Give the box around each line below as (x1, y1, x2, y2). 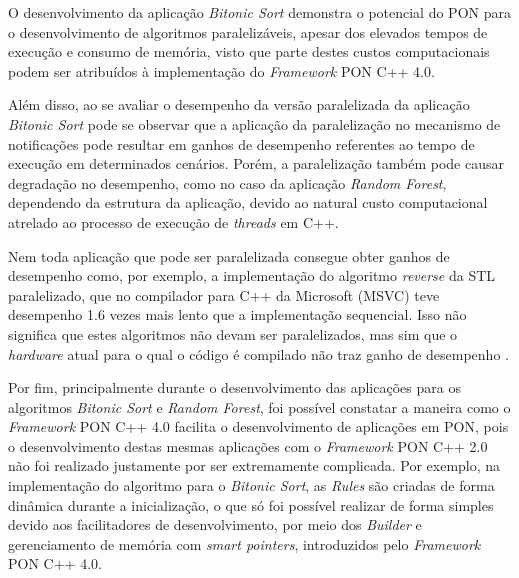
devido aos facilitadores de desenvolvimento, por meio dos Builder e (8, 514, 422, 535)
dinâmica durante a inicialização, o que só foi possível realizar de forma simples (8, 494, 494, 515)
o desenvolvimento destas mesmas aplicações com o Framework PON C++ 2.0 (8, 435, 488, 456)
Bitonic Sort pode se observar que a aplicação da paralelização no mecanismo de (8, 113, 501, 134)
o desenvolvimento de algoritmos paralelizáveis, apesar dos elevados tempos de (8, 21, 488, 42)
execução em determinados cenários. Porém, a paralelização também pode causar (8, 153, 505, 174)
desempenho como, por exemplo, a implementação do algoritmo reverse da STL (8, 265, 496, 286)
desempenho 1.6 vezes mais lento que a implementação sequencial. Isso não (8, 304, 467, 325)
